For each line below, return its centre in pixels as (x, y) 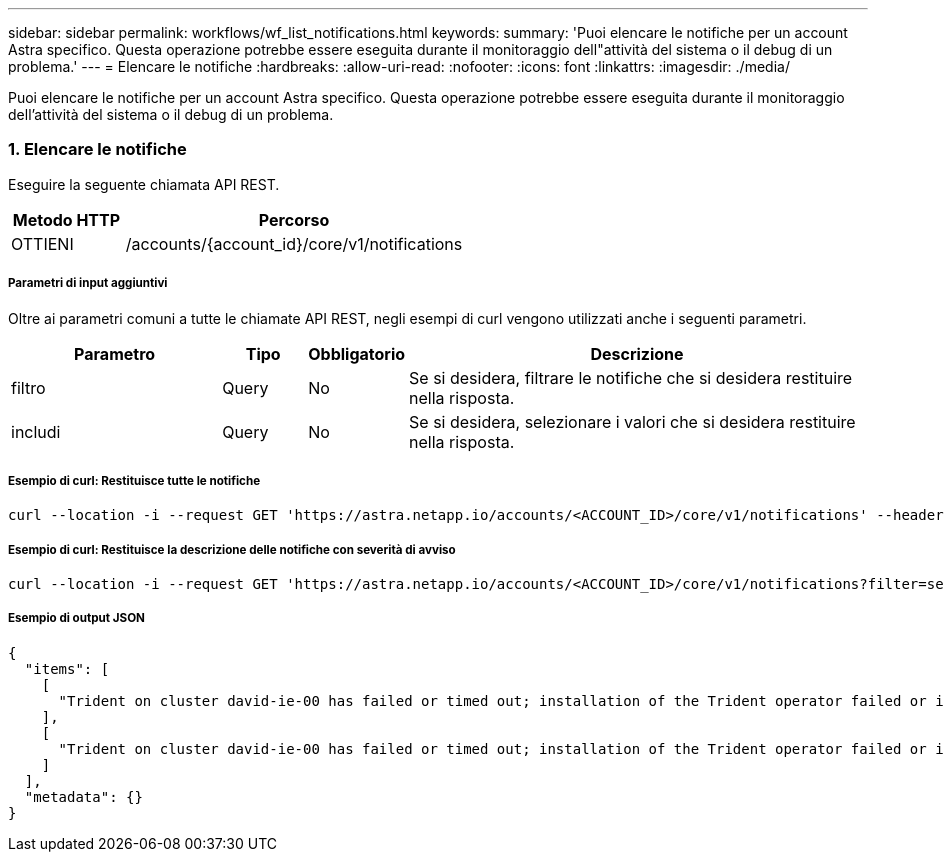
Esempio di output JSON (76, 618)
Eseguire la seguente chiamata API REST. (144, 184)
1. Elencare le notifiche (97, 149)
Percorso (294, 219)
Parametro (115, 353)
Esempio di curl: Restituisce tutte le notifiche (134, 480)
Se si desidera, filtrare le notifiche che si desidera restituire (631, 377)
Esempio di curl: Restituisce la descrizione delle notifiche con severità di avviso (232, 549)
